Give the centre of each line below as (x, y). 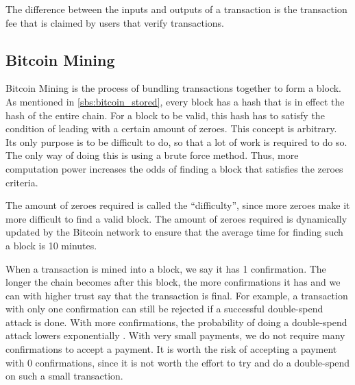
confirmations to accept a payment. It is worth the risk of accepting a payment (171, 349)
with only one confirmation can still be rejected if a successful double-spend (164, 309)
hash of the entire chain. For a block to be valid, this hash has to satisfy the (165, 115)
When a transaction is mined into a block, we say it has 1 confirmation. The (166, 268)
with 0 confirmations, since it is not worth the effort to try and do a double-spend (178, 362)
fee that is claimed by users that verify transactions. (115, 22)
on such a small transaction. (64, 376)
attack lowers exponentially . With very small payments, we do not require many (175, 335)
